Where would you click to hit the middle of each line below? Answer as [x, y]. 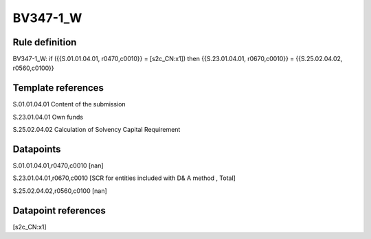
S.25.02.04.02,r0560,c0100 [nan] [60, 191]
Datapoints [37, 149]
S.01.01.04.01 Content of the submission [69, 104]
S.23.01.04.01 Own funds [48, 117]
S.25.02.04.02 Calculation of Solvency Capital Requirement [97, 130]
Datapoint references [59, 210]
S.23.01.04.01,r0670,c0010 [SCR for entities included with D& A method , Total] [124, 178]
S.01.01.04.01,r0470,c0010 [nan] [58, 166]
